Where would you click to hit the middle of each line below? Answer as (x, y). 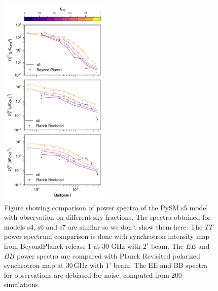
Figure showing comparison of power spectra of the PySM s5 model (106, 207)
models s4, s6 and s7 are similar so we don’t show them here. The (103, 226)
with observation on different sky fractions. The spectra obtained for (107, 217)
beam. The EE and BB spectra (161, 265)
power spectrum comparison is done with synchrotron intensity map (107, 236)
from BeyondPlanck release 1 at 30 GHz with (73, 246)
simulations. (22, 284)
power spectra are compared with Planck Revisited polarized (108, 255)
